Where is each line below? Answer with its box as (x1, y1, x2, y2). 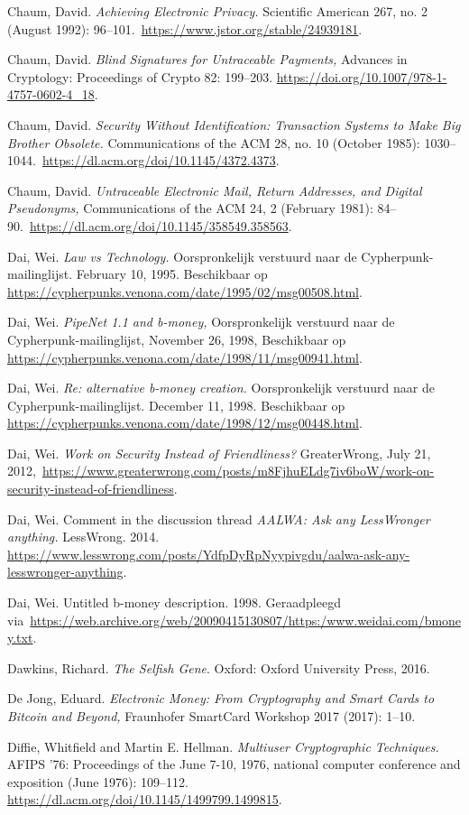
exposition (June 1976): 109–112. (7, 772, 189, 791)
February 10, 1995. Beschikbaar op (76, 264, 268, 283)
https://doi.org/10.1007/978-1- (276, 67, 447, 86)
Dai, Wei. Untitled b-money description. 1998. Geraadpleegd (7, 593, 341, 612)
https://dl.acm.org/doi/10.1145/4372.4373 (41, 151, 276, 170)
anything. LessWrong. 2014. (7, 527, 160, 546)
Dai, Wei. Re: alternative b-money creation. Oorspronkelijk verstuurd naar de (7, 378, 435, 397)
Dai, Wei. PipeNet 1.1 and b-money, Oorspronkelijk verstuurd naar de (7, 312, 395, 331)
